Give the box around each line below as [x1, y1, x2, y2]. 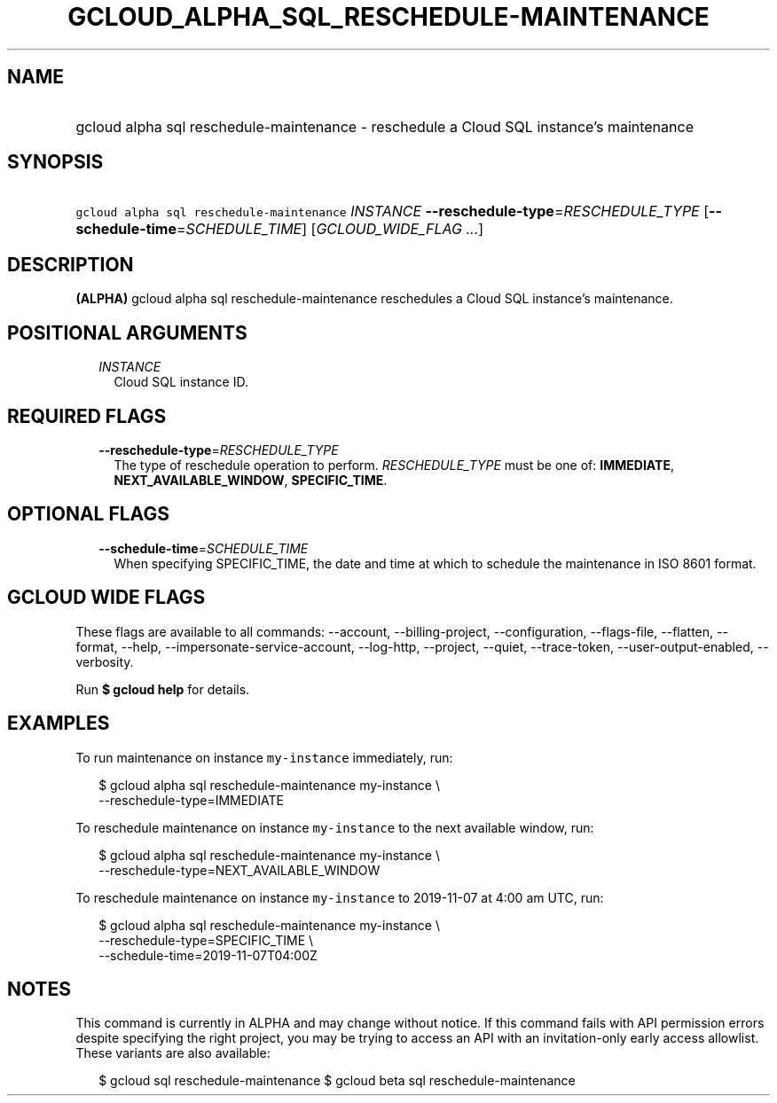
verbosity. [75, 653, 134, 669]
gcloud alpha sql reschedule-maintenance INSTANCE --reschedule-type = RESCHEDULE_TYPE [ [75, 202, 710, 221]
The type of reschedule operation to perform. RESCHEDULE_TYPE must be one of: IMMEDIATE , [114, 457, 674, 473]
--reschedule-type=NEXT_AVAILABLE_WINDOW [98, 862, 381, 878]
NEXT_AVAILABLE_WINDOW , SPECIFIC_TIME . [114, 472, 388, 488]
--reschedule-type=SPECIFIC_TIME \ [98, 932, 314, 948]
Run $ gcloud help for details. [75, 681, 250, 697]
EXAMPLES [7, 712, 110, 735]
